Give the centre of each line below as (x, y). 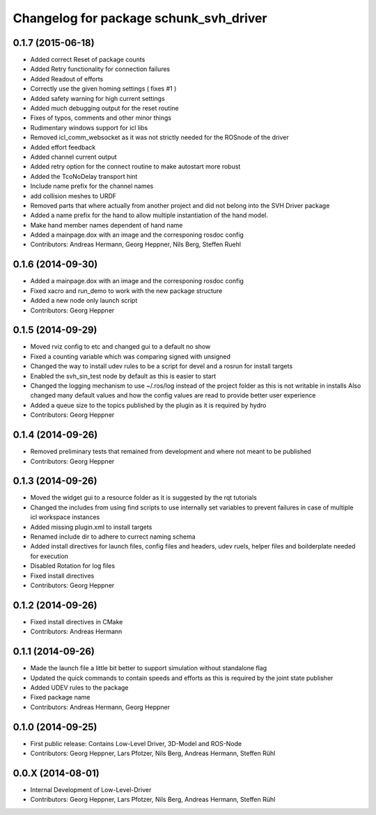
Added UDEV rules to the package (79, 687)
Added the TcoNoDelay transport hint (84, 176)
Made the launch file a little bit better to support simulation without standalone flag (149, 668)
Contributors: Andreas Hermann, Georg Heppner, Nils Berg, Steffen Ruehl (136, 244)
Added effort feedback (63, 147)
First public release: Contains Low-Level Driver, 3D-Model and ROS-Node (136, 743)
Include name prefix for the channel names (92, 186)
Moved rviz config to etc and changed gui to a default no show (120, 347)
